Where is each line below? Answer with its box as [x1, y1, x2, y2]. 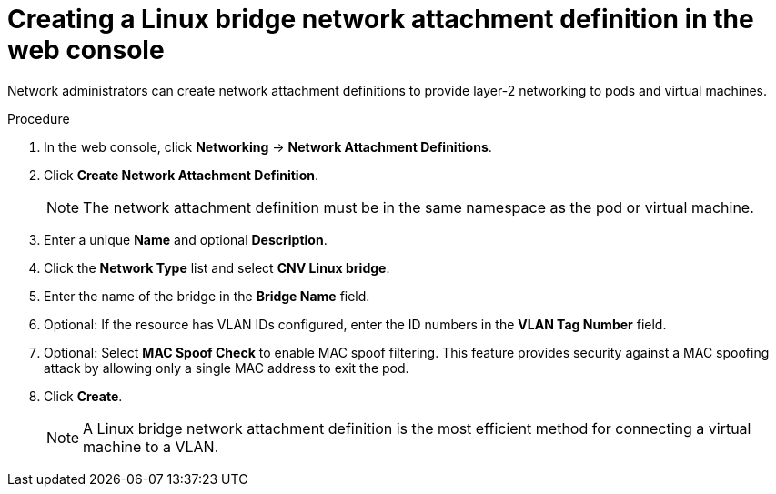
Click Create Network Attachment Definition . [44, 166, 318, 183]
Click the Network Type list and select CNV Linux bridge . [44, 259, 390, 276]
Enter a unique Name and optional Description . [44, 231, 328, 247]
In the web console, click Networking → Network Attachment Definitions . [44, 138, 492, 155]
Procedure [7, 110, 70, 126]
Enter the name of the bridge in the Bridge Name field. [44, 287, 370, 304]
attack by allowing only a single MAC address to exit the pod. [44, 359, 409, 376]
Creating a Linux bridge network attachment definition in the [7, 4, 754, 35]
